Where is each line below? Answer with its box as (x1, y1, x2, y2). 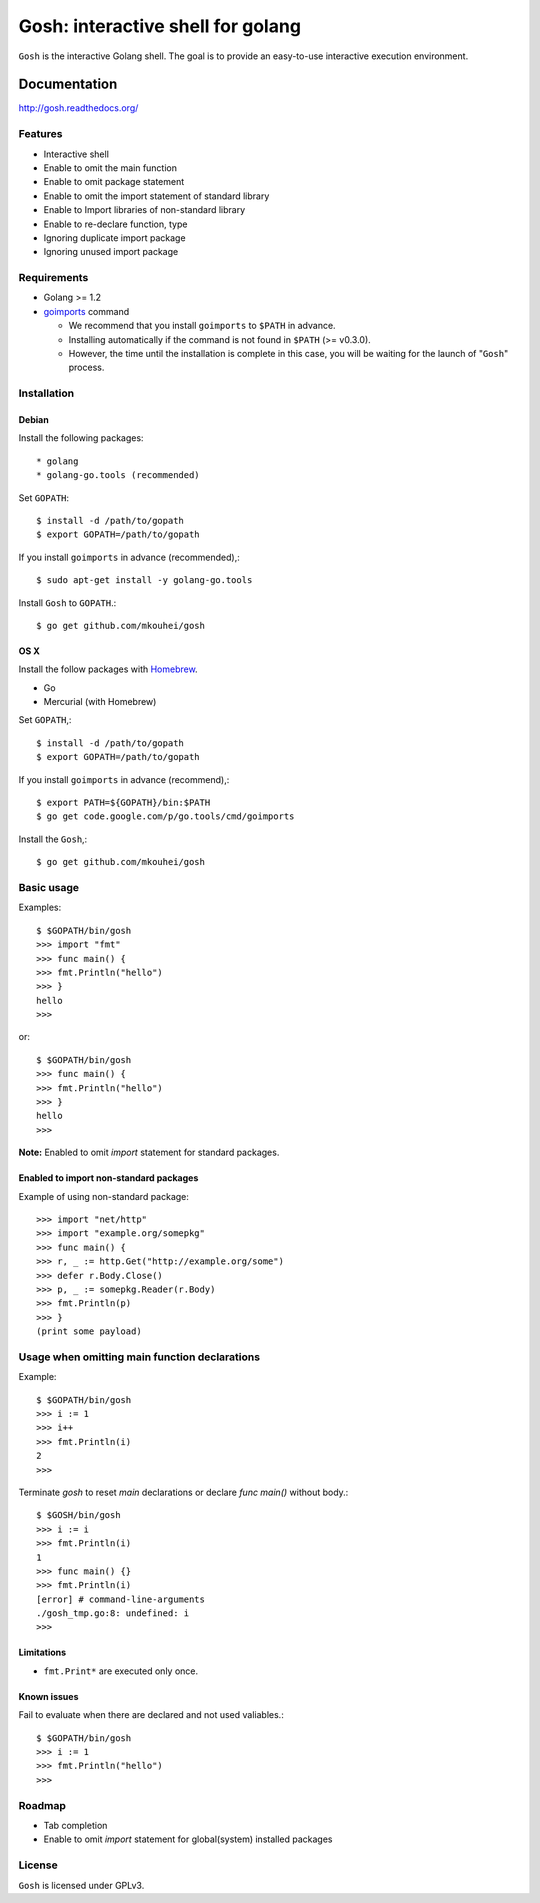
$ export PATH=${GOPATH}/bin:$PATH (36, 797, 211, 809)
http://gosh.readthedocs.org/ (18, 102, 139, 114)
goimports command (43, 305, 130, 317)
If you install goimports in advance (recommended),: (18, 551, 240, 563)
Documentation (18, 76, 118, 93)
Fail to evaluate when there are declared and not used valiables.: (18, 1709, 284, 1721)
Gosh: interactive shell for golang (18, 15, 302, 37)
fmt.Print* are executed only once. (43, 1665, 199, 1677)
